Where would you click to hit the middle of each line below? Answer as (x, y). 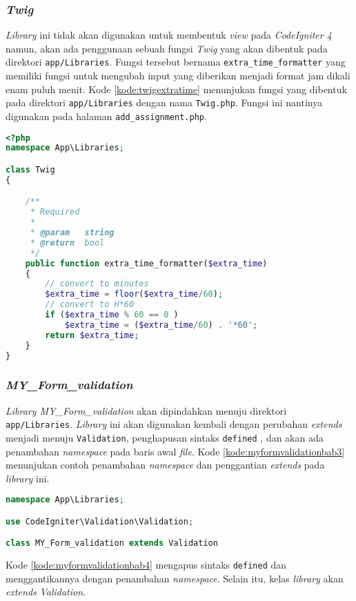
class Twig (30, 169)
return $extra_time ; (92, 335)
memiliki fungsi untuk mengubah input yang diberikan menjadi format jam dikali (178, 76)
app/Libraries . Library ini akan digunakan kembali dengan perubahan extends (174, 424)
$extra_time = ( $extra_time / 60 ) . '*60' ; (161, 325)
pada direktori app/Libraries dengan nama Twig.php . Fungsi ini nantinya (164, 102)
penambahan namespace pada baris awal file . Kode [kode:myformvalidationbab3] (175, 451)
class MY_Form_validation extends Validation (112, 543)
